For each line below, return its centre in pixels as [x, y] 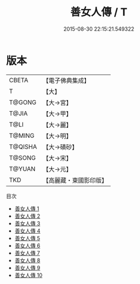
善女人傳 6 [27, 246]
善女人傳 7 [27, 253]
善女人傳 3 [27, 223]
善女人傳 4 [27, 231]
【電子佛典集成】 [66, 80]
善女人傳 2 [27, 216]
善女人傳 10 [29, 275]
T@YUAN [22, 169]
